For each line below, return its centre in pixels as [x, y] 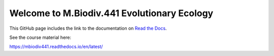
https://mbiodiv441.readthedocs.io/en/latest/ [56, 47]
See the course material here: [40, 37]
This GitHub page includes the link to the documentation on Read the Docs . [88, 28]
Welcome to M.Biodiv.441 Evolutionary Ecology [111, 13]
